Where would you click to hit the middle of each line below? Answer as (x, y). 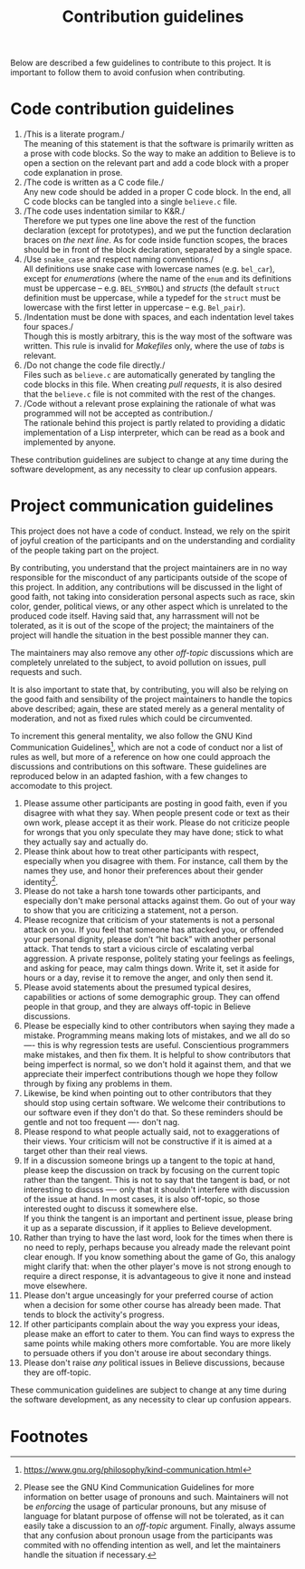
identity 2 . (41, 881)
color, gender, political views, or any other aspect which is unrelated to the (149, 606)
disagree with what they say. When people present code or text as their (157, 813)
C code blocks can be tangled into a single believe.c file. (130, 202)
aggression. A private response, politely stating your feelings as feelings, (159, 958)
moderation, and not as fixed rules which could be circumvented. (131, 718)
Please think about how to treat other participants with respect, (141, 851)
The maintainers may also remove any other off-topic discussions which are (152, 653)
